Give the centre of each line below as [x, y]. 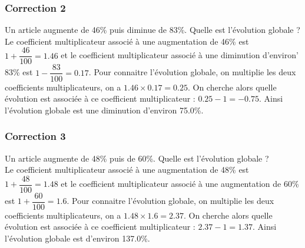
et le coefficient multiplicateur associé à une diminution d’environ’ [180, 55]
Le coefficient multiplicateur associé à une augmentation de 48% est [127, 170]
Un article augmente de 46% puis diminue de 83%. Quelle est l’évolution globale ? [152, 30]
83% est [19, 72]
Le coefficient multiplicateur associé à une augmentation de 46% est [127, 41]
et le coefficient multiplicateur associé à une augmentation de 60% [180, 184]
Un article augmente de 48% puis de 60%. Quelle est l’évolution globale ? [137, 158]
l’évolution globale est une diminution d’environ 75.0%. [104, 110]
